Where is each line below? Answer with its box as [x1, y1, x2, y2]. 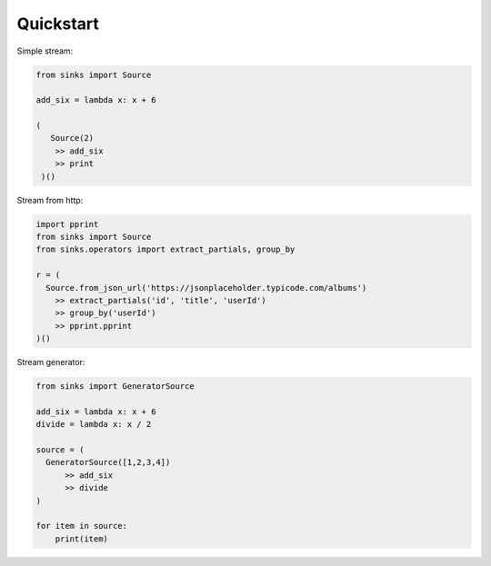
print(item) [55, 533, 109, 544]
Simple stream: [16, 45, 74, 56]
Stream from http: [16, 194, 84, 205]
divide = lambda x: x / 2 [35, 419, 152, 430]
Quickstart [16, 14, 100, 34]
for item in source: [35, 521, 127, 531]
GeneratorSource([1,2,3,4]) [45, 457, 171, 468]
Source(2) [50, 133, 95, 144]
